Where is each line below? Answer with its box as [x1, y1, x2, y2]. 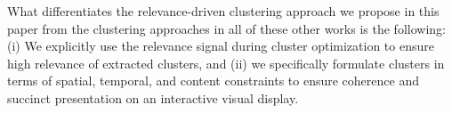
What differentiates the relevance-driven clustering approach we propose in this [7, 2, 440, 20]
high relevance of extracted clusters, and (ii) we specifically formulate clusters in [7, 53, 445, 72]
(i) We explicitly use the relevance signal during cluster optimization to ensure [7, 36, 434, 55]
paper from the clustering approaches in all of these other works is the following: [7, 19, 446, 37]
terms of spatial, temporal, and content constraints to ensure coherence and [7, 71, 419, 90]
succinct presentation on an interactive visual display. [7, 88, 299, 107]
